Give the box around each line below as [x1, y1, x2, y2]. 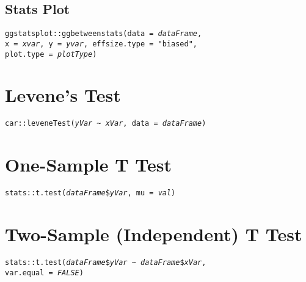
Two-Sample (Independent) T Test [5, 221, 302, 246]
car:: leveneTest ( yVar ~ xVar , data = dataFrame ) [5, 119, 206, 128]
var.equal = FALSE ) [5, 268, 84, 277]
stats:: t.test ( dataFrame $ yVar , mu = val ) [5, 189, 176, 198]
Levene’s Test [5, 82, 121, 107]
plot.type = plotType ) [5, 49, 97, 59]
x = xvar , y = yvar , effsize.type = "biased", [5, 39, 198, 48]
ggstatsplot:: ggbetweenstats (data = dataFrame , [5, 29, 202, 38]
